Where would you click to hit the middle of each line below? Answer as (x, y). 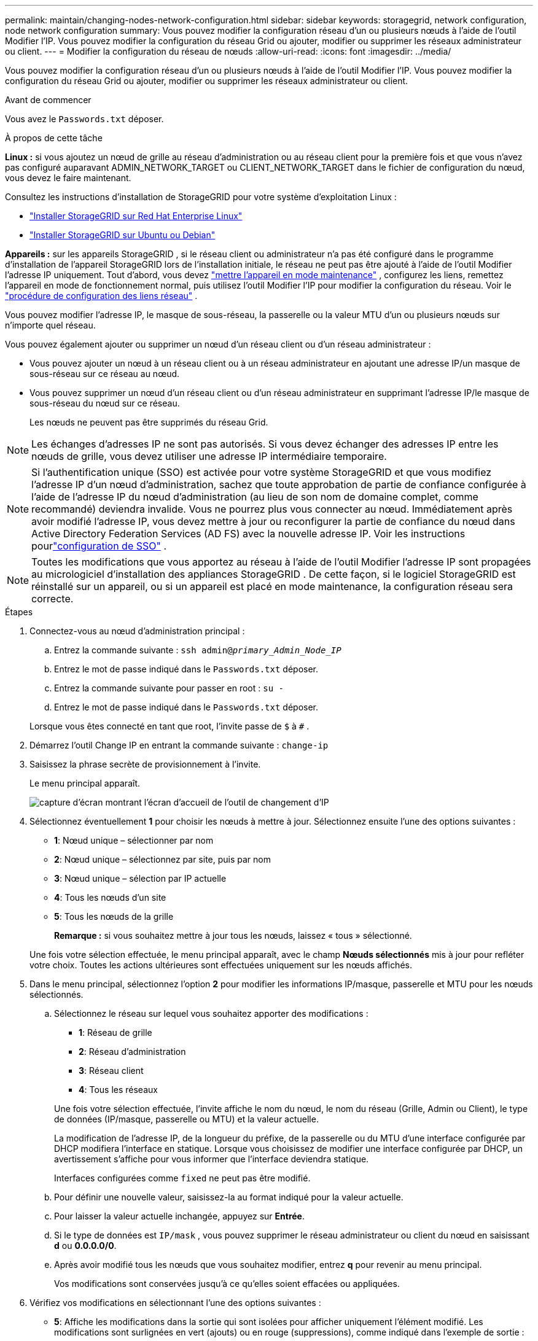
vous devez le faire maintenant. (68, 178)
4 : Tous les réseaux (118, 1090)
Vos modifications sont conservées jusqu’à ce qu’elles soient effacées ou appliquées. (227, 1284)
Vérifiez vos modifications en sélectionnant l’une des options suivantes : (175, 1303)
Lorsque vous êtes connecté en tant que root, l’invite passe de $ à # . (170, 726)
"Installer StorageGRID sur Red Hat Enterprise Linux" (136, 216)
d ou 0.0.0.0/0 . (85, 1246)
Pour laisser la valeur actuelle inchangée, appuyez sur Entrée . (179, 1216)
